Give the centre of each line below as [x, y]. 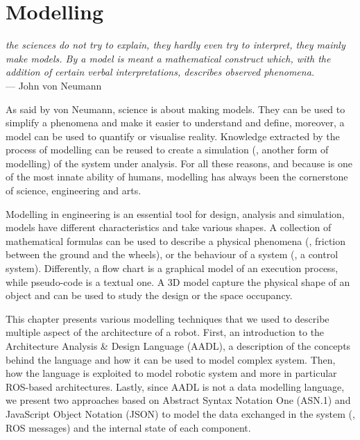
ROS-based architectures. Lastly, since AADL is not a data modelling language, [175, 386]
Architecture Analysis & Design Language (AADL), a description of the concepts [178, 346]
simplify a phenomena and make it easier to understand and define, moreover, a [175, 122]
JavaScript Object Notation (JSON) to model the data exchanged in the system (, [180, 413]
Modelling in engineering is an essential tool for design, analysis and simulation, [175, 213]
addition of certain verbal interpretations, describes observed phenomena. [160, 72]
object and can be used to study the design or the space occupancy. [149, 295]
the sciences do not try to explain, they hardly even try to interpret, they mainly [175, 45]
